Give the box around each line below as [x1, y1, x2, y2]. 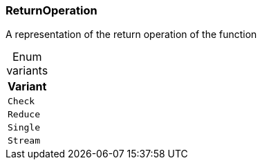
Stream [8, 135, 40, 146]
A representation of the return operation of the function [6, 28, 257, 41]
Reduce [8, 109, 40, 120]
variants [6, 64, 48, 78]
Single [8, 122, 40, 133]
